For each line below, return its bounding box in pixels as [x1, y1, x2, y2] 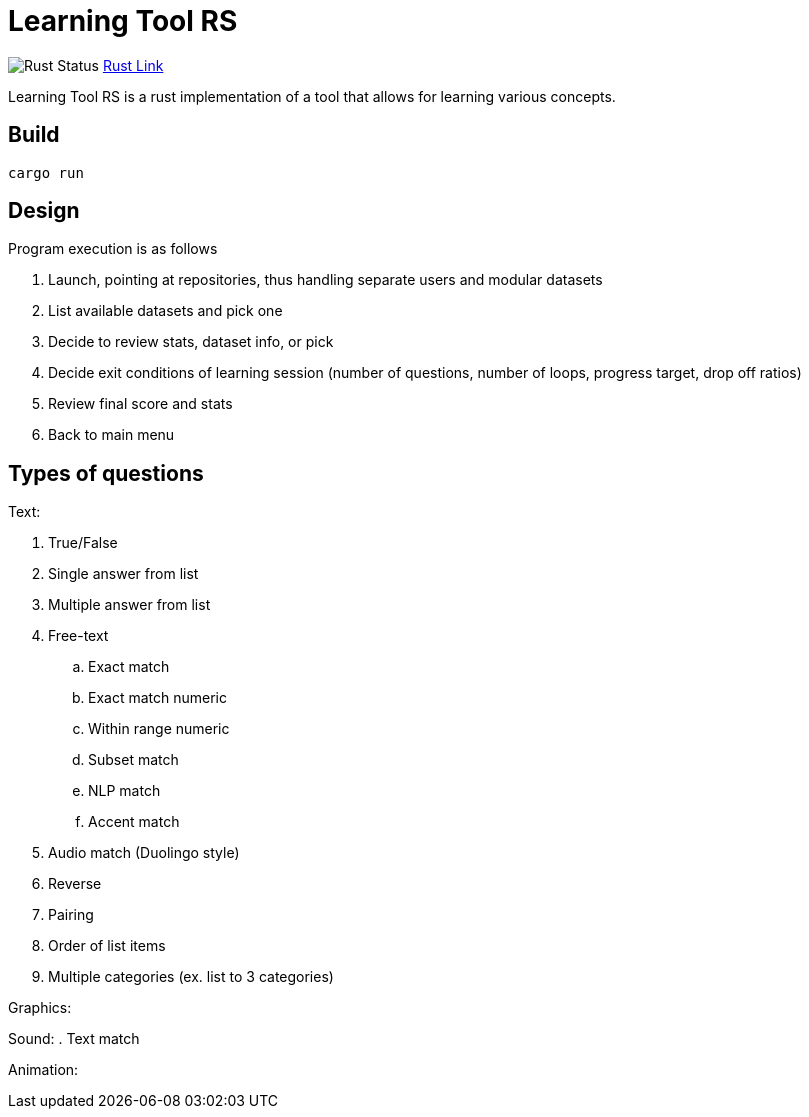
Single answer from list [48, 565, 199, 583]
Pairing [48, 906, 94, 924]
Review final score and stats [48, 395, 233, 413]
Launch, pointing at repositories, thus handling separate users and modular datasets [48, 271, 603, 289]
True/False [48, 534, 118, 552]
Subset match [88, 751, 179, 769]
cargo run [8, 164, 84, 181]
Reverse [48, 875, 102, 893]
